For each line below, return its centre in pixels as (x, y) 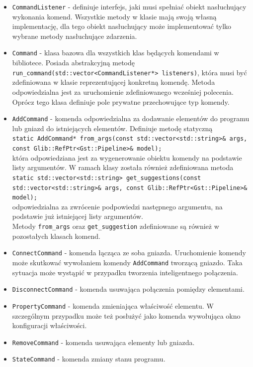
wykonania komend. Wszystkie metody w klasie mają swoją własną (114, 16)
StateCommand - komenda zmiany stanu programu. (89, 359)
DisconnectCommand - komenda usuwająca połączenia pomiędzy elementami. (128, 289)
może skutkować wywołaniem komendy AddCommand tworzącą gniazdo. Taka (127, 262)
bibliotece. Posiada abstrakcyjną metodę (73, 63)
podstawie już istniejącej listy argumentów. (78, 216)
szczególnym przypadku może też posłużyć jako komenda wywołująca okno (126, 315)
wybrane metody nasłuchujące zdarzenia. (75, 36)
